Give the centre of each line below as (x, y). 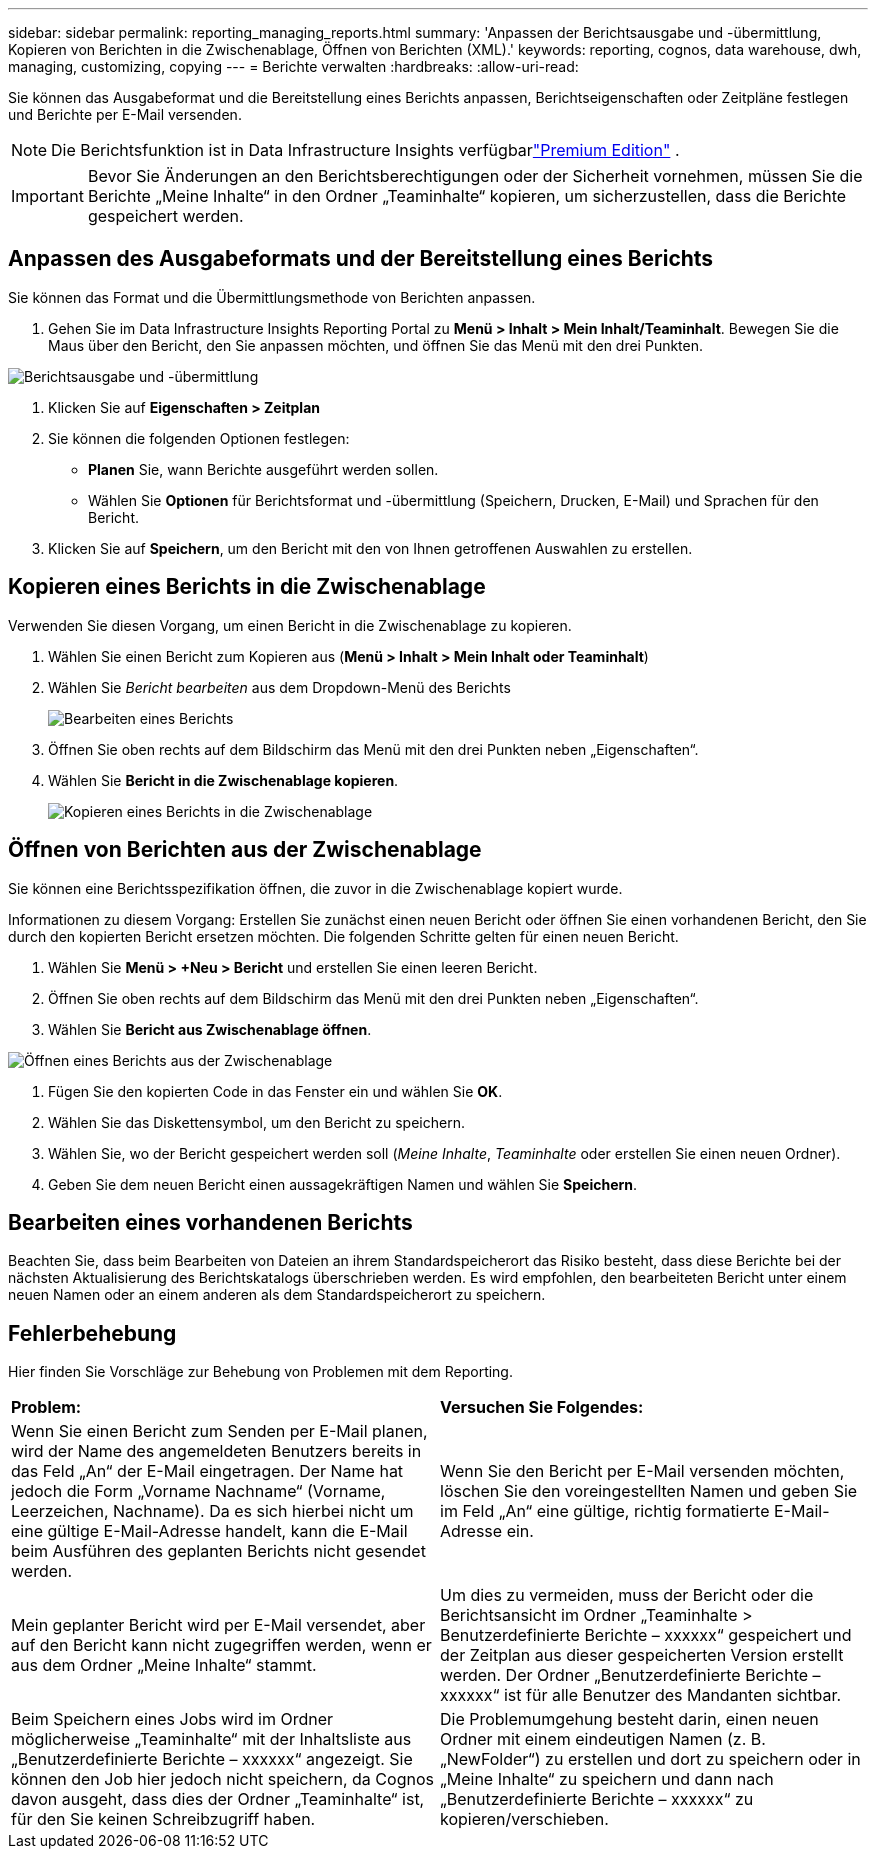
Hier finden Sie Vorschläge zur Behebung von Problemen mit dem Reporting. (260, 1372)
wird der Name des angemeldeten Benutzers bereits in (216, 1451)
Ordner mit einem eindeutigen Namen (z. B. (603, 1739)
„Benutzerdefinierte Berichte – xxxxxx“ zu (597, 1799)
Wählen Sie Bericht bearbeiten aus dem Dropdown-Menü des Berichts (279, 687)
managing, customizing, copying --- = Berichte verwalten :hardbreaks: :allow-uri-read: (293, 66)
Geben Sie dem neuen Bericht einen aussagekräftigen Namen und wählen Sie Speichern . (343, 1184)
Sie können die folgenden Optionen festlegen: (199, 438)
